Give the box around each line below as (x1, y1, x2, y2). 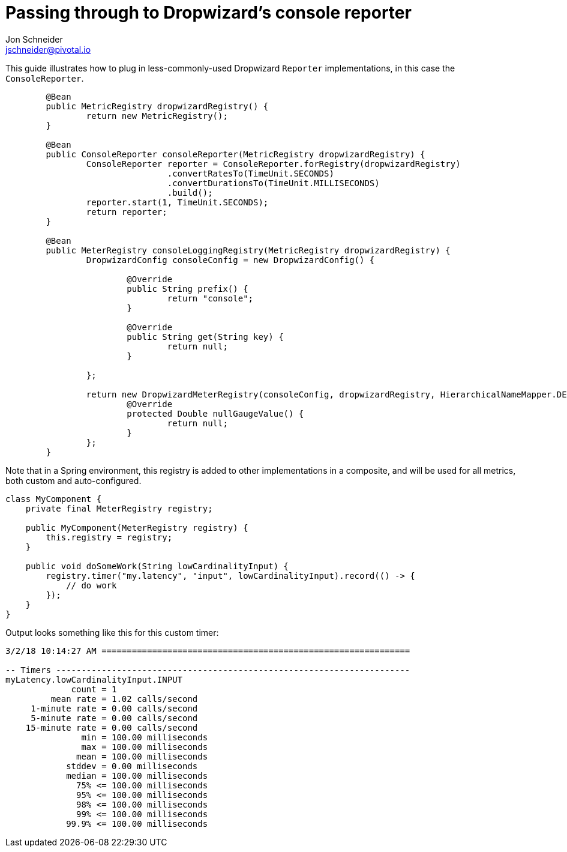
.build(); (167, 187, 213, 198)
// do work (66, 580, 117, 590)
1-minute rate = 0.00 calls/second (31, 703, 198, 713)
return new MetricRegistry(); (86, 110, 228, 121)
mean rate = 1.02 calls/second (50, 693, 198, 704)
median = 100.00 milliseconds (66, 770, 208, 781)
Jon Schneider (5, 34, 63, 44)
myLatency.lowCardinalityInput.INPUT (5, 674, 183, 684)
